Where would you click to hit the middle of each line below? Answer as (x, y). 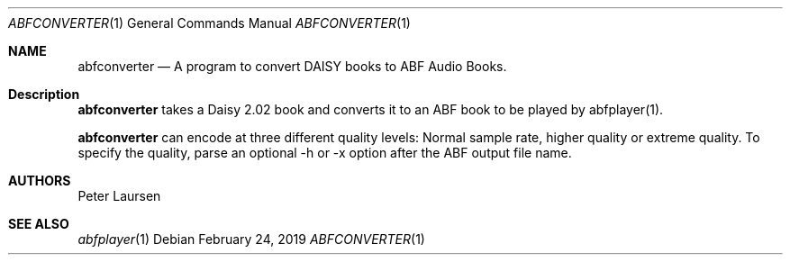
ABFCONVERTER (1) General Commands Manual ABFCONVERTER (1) (209, 23)
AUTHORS (40, 181)
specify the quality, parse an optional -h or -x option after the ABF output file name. (325, 153)
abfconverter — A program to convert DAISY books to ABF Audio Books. (292, 66)
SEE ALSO (39, 224)
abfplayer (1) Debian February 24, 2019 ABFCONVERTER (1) (251, 239)
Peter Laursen (119, 196)
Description (44, 94)
